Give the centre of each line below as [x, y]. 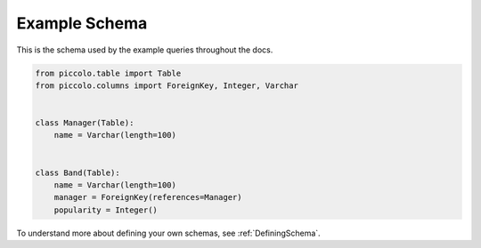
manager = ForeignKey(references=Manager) [148, 197]
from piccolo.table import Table [108, 73]
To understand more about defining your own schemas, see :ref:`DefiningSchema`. [168, 233]
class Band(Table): [77, 172]
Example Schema [82, 23]
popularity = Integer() [106, 210]
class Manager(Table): [85, 123]
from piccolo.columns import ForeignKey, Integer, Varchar [167, 85]
